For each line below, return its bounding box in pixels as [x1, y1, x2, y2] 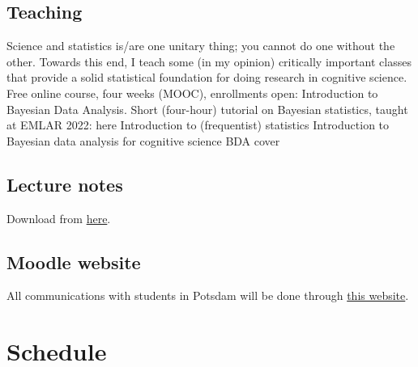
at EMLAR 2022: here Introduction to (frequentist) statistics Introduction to [6, 116, 390, 133]
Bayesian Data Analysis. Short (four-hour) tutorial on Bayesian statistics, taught [6, 100, 408, 117]
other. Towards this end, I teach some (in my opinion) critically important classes [6, 53, 412, 70]
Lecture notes [6, 171, 123, 196]
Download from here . [6, 209, 111, 226]
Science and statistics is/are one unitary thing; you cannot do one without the [6, 37, 395, 54]
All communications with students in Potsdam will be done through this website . [6, 287, 409, 304]
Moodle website [6, 249, 141, 274]
